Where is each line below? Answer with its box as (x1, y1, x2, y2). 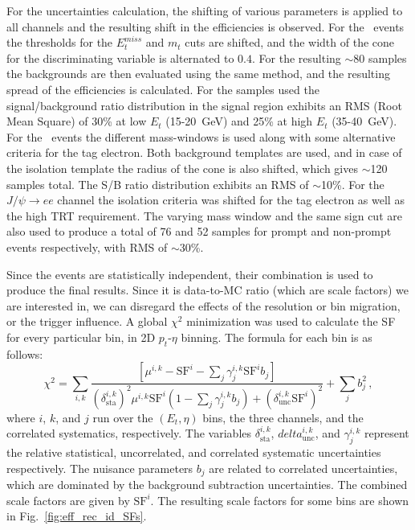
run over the (92, 409, 153, 425)
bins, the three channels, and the (202, 409, 364, 425)
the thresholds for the (6, 34, 113, 51)
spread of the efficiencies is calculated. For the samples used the (6, 80, 319, 97)
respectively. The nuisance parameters (6, 459, 193, 476)
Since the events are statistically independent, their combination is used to (6, 265, 373, 282)
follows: (6, 345, 43, 362)
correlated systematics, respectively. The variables (6, 425, 252, 442)
